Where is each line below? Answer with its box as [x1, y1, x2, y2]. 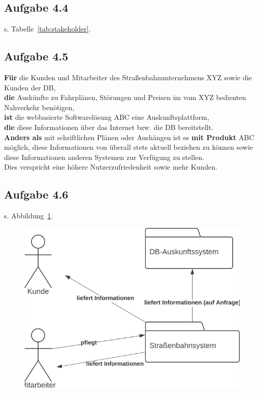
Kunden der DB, [4, 82, 56, 92]
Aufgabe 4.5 [4, 48, 69, 64]
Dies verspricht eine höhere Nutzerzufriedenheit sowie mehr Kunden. [4, 161, 217, 172]
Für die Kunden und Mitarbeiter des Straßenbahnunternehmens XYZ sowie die [4, 72, 252, 82]
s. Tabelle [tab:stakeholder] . [4, 23, 91, 34]
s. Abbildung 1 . [4, 210, 53, 221]
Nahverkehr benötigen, [4, 102, 75, 112]
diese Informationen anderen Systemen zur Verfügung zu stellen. [4, 151, 204, 162]
